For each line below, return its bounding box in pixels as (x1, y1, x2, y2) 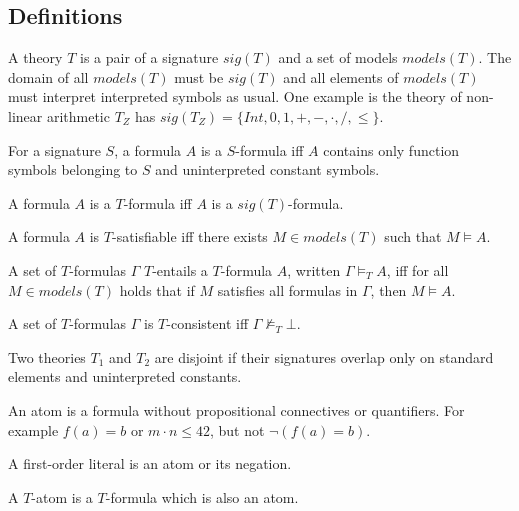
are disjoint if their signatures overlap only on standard (154, 346, 494, 367)
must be (174, 66, 224, 87)
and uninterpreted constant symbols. (155, 159, 380, 180)
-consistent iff (166, 313, 249, 334)
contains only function (323, 139, 460, 160)
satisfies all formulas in (217, 279, 358, 300)
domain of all (8, 66, 89, 87)
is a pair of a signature (80, 47, 219, 68)
